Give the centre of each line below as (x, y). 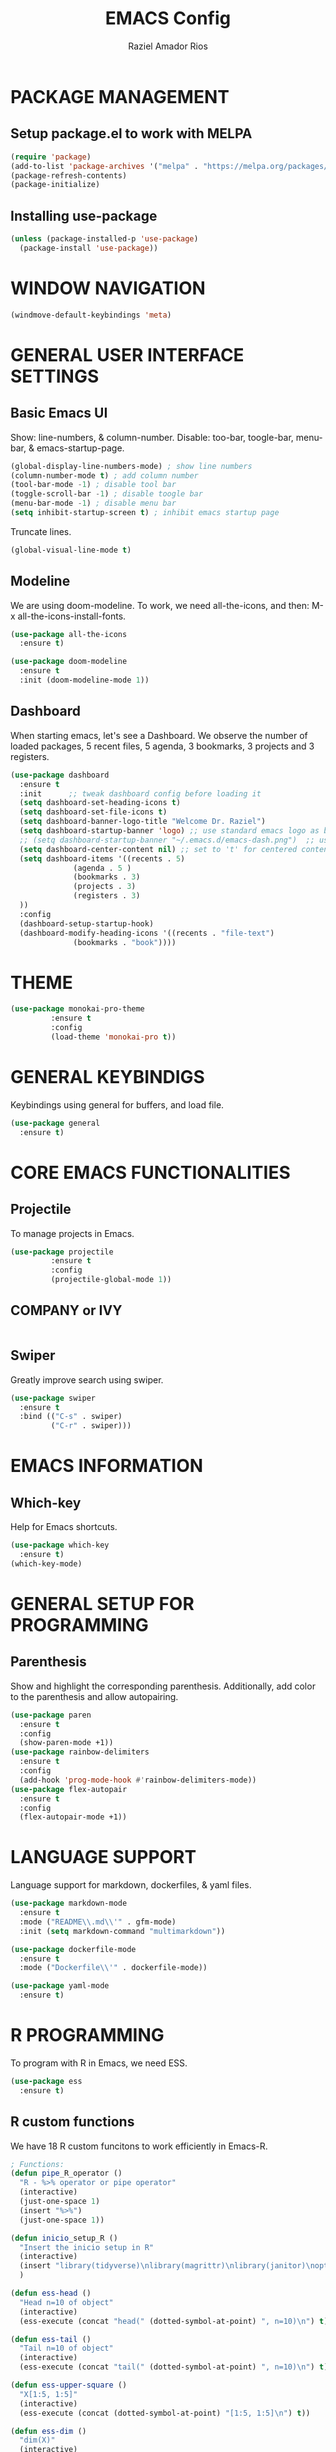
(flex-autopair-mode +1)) (73, 1817)
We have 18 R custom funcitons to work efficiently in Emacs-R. (139, 2146)
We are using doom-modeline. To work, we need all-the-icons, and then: (160, 605)
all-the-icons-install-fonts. (72, 616)
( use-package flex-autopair (69, 1789)
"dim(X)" (37, 2440)
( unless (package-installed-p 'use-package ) (104, 239)
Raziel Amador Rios (168, 46)
